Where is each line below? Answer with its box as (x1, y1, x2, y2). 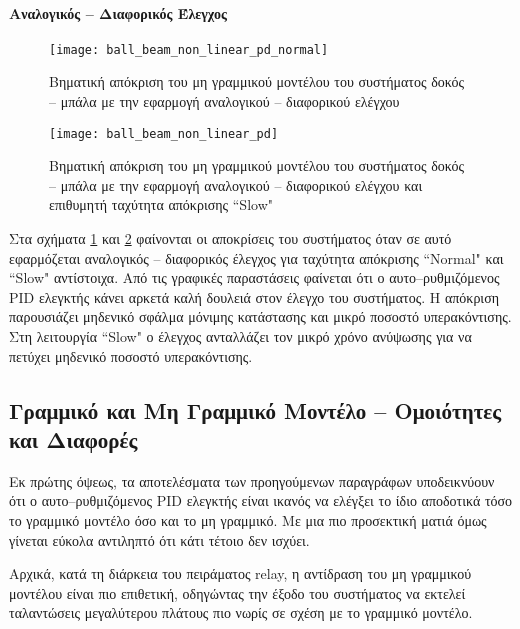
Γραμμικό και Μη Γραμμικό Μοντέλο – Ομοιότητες (9, 394, 502, 425)
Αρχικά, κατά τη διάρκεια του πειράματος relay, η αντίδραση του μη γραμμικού (9, 563, 472, 584)
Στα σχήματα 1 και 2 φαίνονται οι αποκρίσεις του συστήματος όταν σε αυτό (9, 228, 452, 249)
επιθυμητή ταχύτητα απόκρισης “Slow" (49, 194, 273, 215)
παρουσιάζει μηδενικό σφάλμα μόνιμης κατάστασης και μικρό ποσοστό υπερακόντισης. (9, 306, 512, 327)
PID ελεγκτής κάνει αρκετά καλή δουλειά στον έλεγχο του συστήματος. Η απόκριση (9, 286, 500, 307)
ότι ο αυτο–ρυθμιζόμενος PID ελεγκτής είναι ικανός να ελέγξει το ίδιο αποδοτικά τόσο (9, 490, 513, 511)
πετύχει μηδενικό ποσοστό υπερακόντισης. (9, 345, 253, 366)
